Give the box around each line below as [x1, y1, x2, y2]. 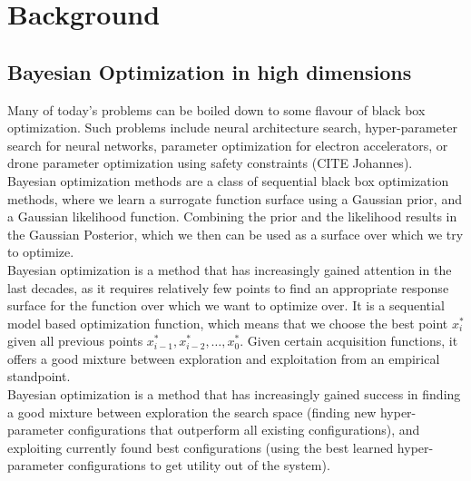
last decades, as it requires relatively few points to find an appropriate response [7, 278, 449, 297]
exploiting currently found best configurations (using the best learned [7, 437, 394, 456]
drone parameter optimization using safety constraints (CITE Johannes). [7, 153, 413, 172]
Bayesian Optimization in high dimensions [7, 57, 412, 85]
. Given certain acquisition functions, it [240, 331, 458, 350]
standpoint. [7, 367, 71, 386]
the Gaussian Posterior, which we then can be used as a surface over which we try [7, 224, 464, 243]
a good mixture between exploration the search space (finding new [7, 402, 377, 421]
